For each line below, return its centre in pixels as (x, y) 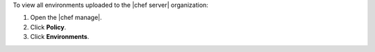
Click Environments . (60, 37)
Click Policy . (48, 27)
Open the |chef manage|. (66, 18)
